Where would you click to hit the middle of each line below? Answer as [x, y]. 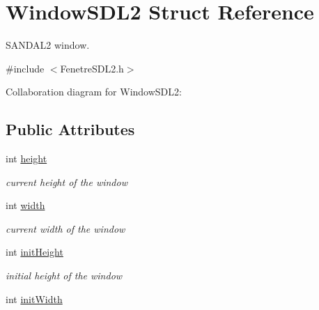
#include [25, 68]
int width [25, 205]
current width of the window [65, 228]
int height [26, 158]
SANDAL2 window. [48, 45]
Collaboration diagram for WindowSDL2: [94, 92]
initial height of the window [64, 276]
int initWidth [34, 299]
